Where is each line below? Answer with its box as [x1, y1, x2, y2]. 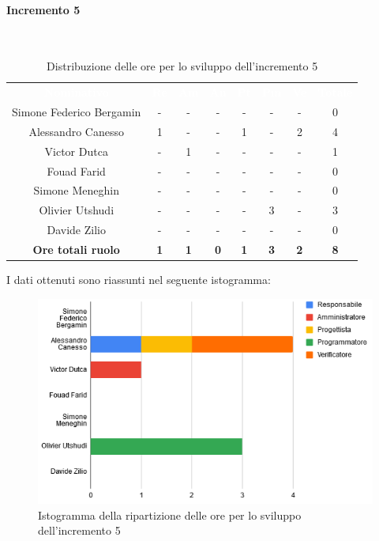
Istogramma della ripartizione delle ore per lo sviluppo [38, 506, 302, 523]
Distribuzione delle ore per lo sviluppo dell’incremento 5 [47, 58, 318, 74]
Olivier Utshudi [39, 202, 114, 218]
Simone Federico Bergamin [12, 104, 141, 120]
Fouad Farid [47, 162, 106, 179]
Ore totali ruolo [32, 240, 120, 257]
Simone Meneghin [33, 182, 119, 199]
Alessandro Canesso [28, 123, 124, 139]
